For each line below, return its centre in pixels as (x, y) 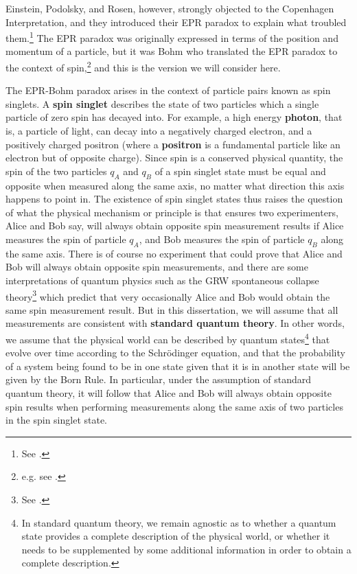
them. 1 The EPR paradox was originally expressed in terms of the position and (172, 37)
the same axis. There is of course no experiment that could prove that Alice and (174, 253)
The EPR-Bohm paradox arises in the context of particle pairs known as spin (168, 90)
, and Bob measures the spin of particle (222, 239)
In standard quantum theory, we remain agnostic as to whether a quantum (179, 522)
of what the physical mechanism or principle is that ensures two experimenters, (172, 212)
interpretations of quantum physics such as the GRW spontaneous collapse (162, 280)
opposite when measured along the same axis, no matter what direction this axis (175, 185)
